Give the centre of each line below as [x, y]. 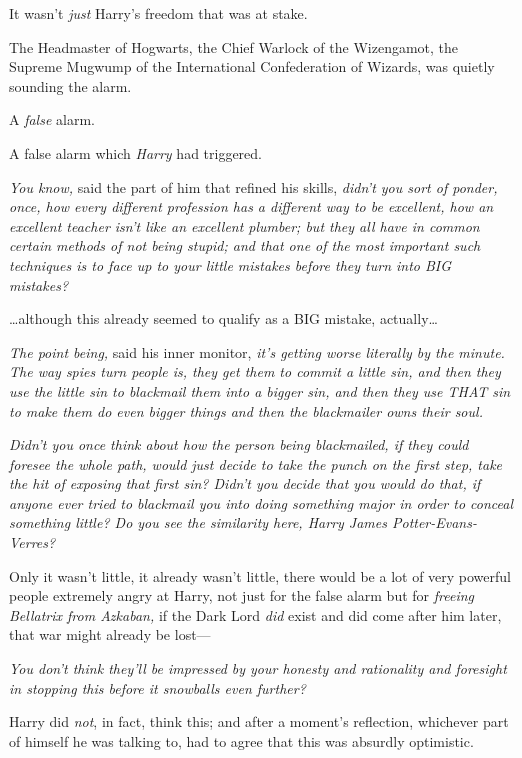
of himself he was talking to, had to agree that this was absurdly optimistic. [241, 740]
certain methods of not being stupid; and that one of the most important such [245, 245]
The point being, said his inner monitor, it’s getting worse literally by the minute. [257, 351]
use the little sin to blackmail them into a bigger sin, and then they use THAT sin [260, 390]
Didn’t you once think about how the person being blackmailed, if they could [239, 444]
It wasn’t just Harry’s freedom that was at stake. [158, 13]
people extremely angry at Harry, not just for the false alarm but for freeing [241, 595]
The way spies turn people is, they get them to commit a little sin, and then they [255, 371]
